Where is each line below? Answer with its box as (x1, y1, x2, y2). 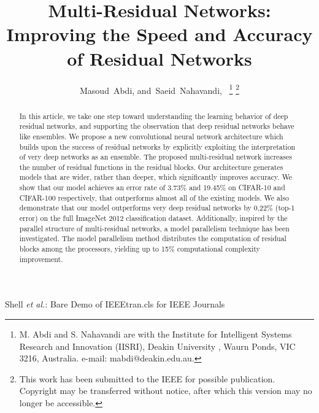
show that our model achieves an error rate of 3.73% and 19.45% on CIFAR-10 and (19, 182, 285, 193)
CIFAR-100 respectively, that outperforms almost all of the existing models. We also (19, 192, 289, 203)
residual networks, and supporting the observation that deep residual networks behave (19, 121, 294, 131)
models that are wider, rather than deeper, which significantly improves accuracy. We (19, 172, 293, 182)
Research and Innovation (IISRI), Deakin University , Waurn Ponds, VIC (19, 339, 296, 352)
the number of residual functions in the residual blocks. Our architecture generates (19, 161, 283, 172)
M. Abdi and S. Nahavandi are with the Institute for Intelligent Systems (19, 327, 292, 340)
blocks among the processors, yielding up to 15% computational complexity (19, 244, 260, 254)
